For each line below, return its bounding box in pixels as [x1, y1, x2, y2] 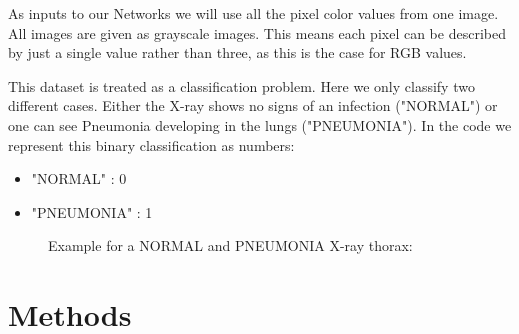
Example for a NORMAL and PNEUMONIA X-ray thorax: [48, 235, 413, 256]
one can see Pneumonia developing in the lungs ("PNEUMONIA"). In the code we [8, 114, 512, 135]
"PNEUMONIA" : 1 [31, 201, 153, 222]
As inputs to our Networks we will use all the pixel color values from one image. [8, 3, 499, 23]
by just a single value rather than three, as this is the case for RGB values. [8, 42, 467, 63]
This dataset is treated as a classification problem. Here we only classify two [8, 75, 475, 96]
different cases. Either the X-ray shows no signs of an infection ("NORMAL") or [8, 95, 498, 116]
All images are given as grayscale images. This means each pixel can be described [8, 22, 506, 43]
